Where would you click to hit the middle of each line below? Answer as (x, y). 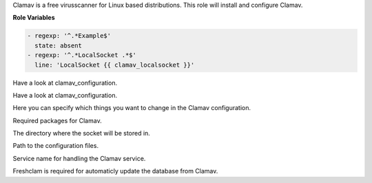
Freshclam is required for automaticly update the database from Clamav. (115, 171)
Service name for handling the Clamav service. (79, 158)
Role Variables (34, 18)
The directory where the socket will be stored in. (82, 133)
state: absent (59, 45)
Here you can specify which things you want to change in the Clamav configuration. (132, 108)
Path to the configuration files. (56, 146)
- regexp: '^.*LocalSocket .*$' (82, 55)
